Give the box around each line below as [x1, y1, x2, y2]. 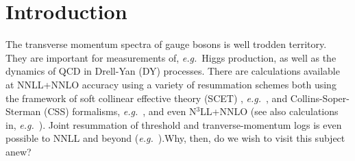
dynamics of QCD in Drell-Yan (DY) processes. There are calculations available [5, 64, 340, 78]
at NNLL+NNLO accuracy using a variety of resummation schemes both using [5, 77, 336, 91]
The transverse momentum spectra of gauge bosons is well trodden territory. [5, 37, 327, 51]
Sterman [5, 104, 41, 119]
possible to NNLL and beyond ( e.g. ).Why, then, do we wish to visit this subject [5, 131, 345, 145]
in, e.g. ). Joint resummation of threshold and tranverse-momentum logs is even [5, 117, 342, 132]
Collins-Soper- [290, 90, 350, 105]
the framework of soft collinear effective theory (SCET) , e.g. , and [5, 90, 288, 105]
